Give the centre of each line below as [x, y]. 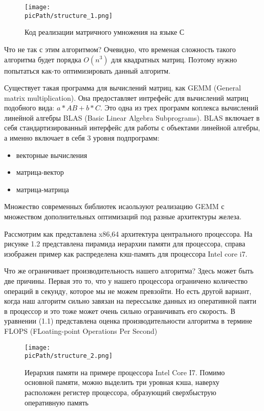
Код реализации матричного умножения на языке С [105, 32]
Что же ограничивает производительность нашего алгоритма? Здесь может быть [129, 271]
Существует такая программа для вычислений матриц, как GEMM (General [123, 88]
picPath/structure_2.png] [69, 356]
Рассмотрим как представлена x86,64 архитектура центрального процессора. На [128, 233]
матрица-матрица [42, 189]
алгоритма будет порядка [43, 59]
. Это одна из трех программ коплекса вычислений [179, 108]
